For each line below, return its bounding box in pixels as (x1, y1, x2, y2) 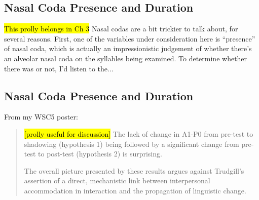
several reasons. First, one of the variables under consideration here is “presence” (4, 33, 255, 44)
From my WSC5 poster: (4, 111, 78, 122)
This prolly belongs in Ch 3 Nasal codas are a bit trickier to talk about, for (4, 23, 238, 34)
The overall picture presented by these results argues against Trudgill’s (24, 165, 244, 176)
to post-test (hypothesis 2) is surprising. (38, 148, 162, 159)
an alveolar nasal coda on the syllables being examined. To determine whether (4, 53, 247, 63)
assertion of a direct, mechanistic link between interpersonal (24, 175, 210, 186)
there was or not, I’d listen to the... (4, 63, 114, 73)
